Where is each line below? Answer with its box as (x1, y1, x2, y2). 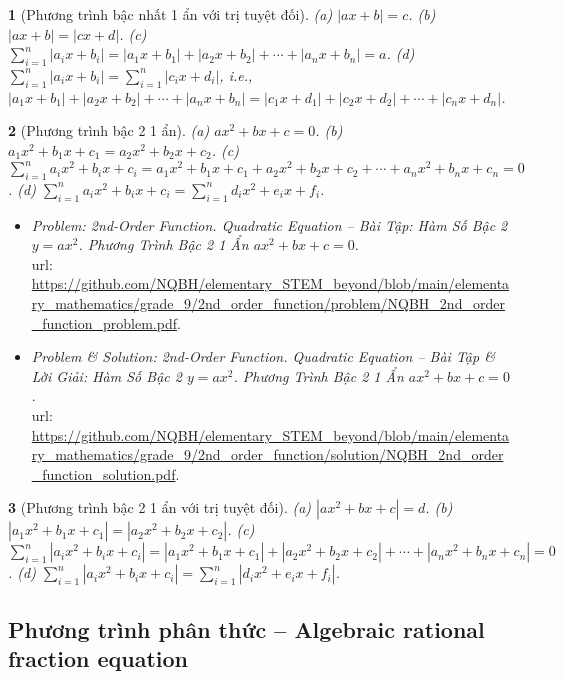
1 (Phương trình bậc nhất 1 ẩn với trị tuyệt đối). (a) (8, 4, 333, 24)
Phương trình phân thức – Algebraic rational (8, 613, 485, 644)
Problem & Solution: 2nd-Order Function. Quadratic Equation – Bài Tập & (31, 346, 495, 367)
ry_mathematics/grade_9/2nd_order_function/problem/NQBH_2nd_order (31, 293, 505, 314)
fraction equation (8, 643, 188, 674)
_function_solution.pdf (31, 463, 176, 484)
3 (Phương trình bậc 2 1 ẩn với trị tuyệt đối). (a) (8, 497, 312, 518)
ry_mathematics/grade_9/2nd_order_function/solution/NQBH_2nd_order (31, 444, 504, 465)
